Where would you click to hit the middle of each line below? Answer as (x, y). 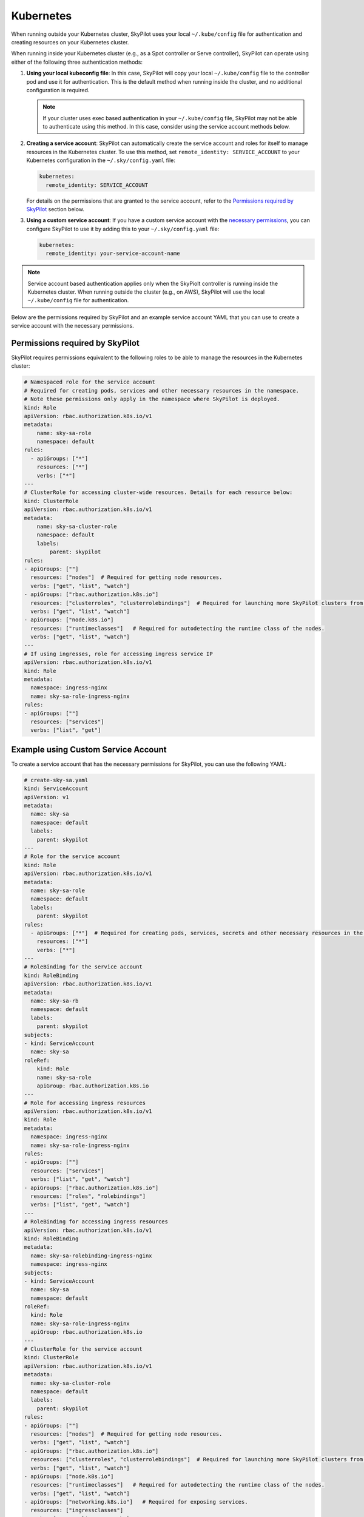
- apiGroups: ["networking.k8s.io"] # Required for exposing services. (136, 1502)
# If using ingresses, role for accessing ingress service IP (118, 654)
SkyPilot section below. (56, 209)
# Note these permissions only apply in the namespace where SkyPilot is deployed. (152, 399)
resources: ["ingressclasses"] (77, 1510)
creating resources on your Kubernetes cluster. (70, 42)
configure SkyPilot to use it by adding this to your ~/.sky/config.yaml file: (123, 229)
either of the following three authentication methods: (77, 62)
